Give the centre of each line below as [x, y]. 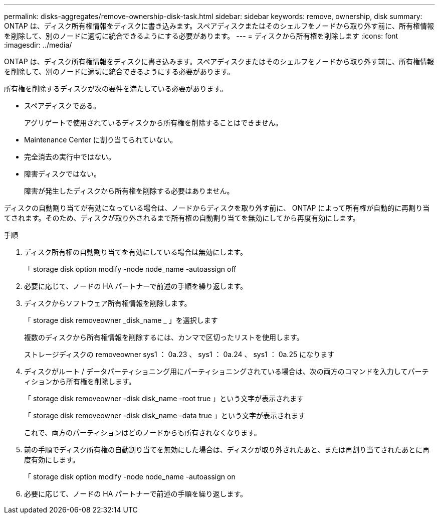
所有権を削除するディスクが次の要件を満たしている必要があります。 [116, 89]
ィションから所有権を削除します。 [80, 381]
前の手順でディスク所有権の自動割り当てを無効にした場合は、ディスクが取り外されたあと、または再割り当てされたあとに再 [227, 450]
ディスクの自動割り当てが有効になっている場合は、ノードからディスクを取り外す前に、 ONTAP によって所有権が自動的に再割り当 [217, 208]
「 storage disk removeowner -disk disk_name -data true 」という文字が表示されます [165, 415]
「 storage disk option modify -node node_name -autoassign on [130, 477]
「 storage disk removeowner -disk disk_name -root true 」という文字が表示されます [164, 398]
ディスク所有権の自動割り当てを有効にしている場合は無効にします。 [136, 252]
